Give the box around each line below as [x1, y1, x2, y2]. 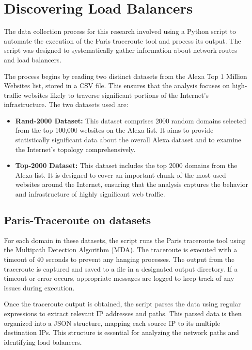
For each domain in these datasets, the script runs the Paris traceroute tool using [4, 235, 246, 245]
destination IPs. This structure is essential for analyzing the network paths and [4, 327, 239, 337]
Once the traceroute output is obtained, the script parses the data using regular [4, 299, 241, 309]
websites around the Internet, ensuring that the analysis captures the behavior [15, 179, 248, 189]
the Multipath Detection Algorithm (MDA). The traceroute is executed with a [4, 244, 237, 255]
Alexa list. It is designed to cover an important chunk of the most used [15, 169, 226, 180]
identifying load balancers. [4, 336, 82, 347]
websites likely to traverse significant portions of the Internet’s [23, 90, 209, 100]
